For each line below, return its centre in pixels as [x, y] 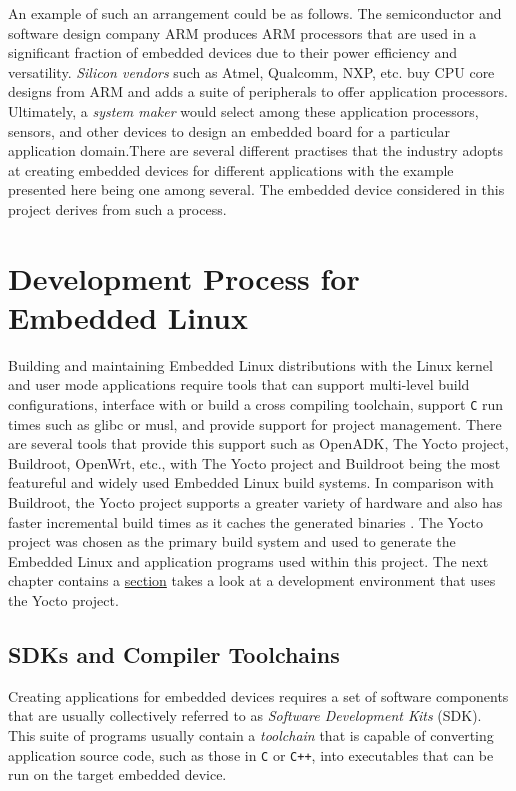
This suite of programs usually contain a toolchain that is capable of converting [251, 735]
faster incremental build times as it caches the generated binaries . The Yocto [245, 521]
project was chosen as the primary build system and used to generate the [232, 541]
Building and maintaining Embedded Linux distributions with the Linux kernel [250, 364]
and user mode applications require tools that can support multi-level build [239, 384]
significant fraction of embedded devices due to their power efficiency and [233, 52]
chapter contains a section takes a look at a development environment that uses [252, 580]
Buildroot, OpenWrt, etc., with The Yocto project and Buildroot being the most [254, 462]
